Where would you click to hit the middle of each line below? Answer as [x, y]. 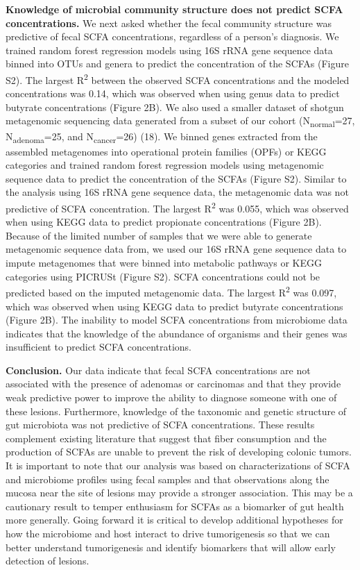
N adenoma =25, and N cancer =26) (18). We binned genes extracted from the [162, 137]
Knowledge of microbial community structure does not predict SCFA [174, 9]
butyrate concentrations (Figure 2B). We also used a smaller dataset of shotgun [175, 107]
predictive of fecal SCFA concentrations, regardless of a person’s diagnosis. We [172, 36]
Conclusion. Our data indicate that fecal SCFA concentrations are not [158, 370]
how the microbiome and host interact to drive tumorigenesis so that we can [168, 533]
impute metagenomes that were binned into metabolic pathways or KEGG [164, 263]
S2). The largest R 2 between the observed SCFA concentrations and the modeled [178, 78]
